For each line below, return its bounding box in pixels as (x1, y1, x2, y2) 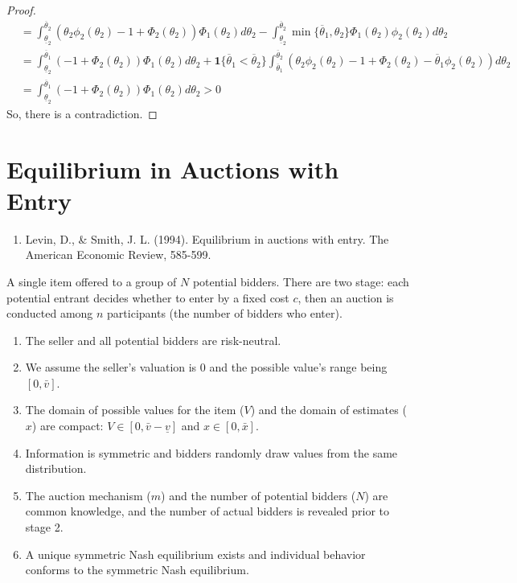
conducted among (6, 305, 93, 322)
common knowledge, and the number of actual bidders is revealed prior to (25, 503, 390, 519)
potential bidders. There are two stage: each (192, 273, 409, 289)
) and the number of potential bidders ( (161, 487, 356, 503)
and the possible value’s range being (209, 359, 388, 376)
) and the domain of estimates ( (250, 401, 407, 418)
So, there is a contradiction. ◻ (6, 105, 158, 121)
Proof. (6, 2, 36, 18)
